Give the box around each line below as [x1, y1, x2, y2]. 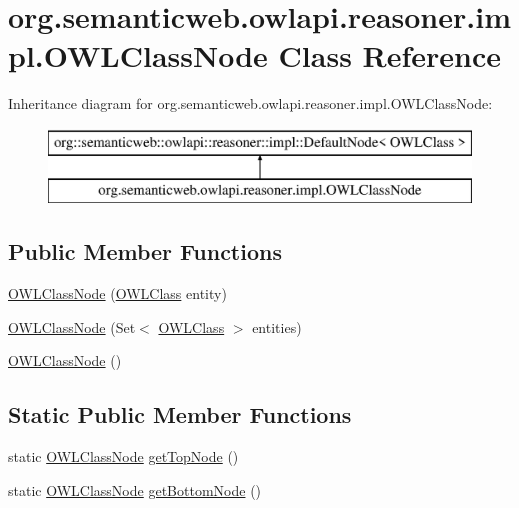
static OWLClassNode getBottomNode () [8, 479, 262, 500]
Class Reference [278, 35, 502, 76]
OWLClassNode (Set [8, 316, 136, 337]
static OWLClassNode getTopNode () [8, 446, 239, 467]
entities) [252, 316, 302, 337]
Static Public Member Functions [8, 399, 352, 430]
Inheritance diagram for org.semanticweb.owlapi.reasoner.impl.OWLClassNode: [8, 93, 493, 114]
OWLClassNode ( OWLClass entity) [8, 283, 227, 304]
